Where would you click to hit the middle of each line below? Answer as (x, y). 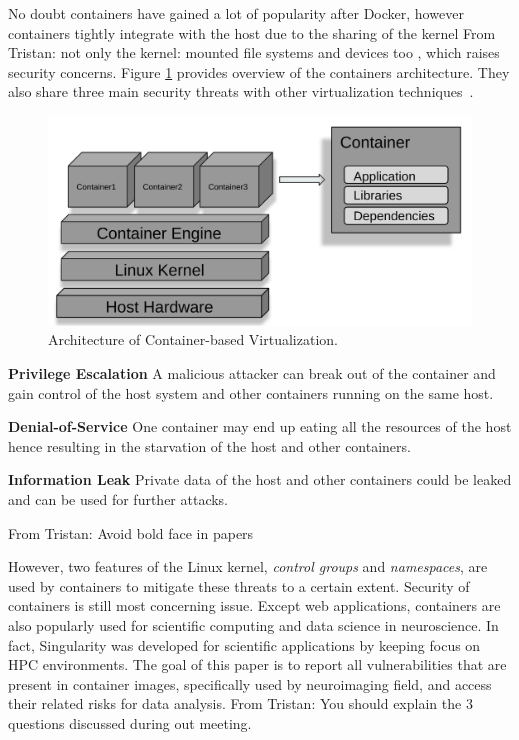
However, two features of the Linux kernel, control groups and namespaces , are (248, 566)
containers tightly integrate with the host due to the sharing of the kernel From (252, 32)
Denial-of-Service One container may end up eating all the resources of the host (260, 426)
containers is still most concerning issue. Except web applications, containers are (254, 605)
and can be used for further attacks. (118, 499)
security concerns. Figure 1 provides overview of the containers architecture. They (259, 71)
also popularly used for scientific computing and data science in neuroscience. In (253, 625)
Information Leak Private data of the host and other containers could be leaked (260, 479)
